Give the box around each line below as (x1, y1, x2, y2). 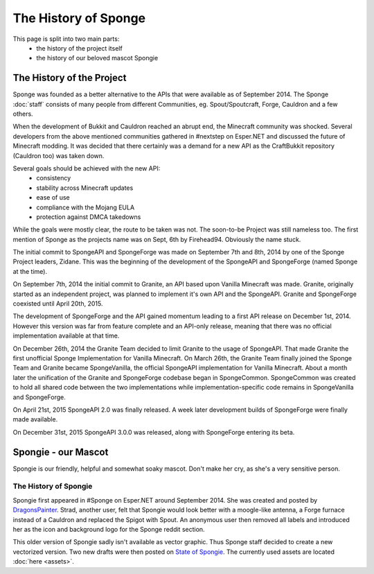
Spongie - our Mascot (12, 446, 109, 458)
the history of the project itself (36, 44, 123, 52)
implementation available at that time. (12, 331, 120, 340)
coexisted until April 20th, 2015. (12, 299, 103, 308)
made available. (12, 415, 58, 424)
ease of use (36, 193, 70, 202)
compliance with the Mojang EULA (36, 203, 135, 211)
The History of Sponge (12, 10, 146, 26)
